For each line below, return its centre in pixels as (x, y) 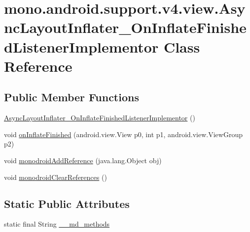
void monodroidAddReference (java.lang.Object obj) (83, 160)
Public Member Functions (71, 97)
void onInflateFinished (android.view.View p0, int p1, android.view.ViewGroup (123, 134)
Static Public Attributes (67, 203)
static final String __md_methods (57, 224)
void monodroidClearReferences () (55, 177)
